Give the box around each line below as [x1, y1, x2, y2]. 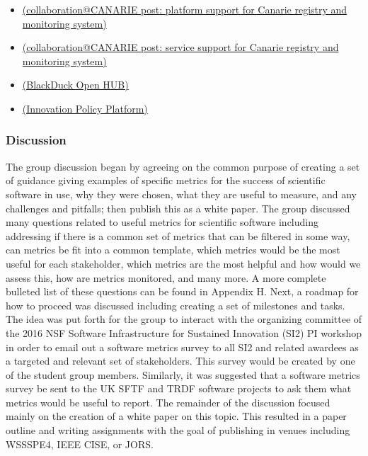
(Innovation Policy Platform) [22, 101, 148, 115]
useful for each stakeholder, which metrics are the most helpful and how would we [6, 256, 361, 270]
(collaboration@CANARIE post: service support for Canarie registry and [22, 40, 339, 55]
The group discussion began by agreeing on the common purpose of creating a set [6, 159, 360, 173]
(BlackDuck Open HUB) [22, 77, 129, 92]
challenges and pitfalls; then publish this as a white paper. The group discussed [6, 200, 350, 215]
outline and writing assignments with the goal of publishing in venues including [6, 423, 350, 438]
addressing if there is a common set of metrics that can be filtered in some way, [6, 228, 350, 243]
